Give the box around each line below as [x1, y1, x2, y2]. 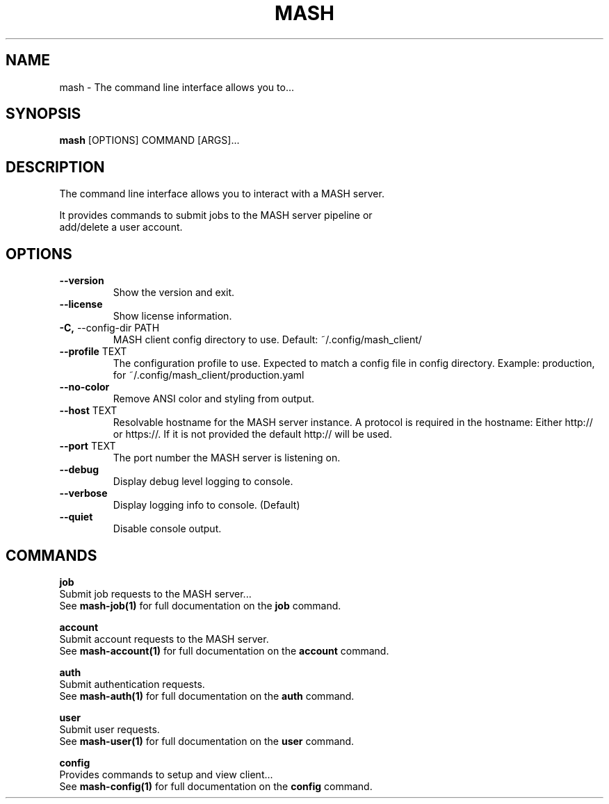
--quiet [59, 511, 93, 523]
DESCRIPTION [6, 158, 105, 176]
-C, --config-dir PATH [59, 322, 160, 334]
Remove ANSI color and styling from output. [113, 393, 315, 405]
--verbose [59, 487, 108, 500]
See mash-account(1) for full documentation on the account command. [59, 644, 389, 657]
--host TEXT [59, 404, 117, 417]
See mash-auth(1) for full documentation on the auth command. [59, 689, 355, 702]
